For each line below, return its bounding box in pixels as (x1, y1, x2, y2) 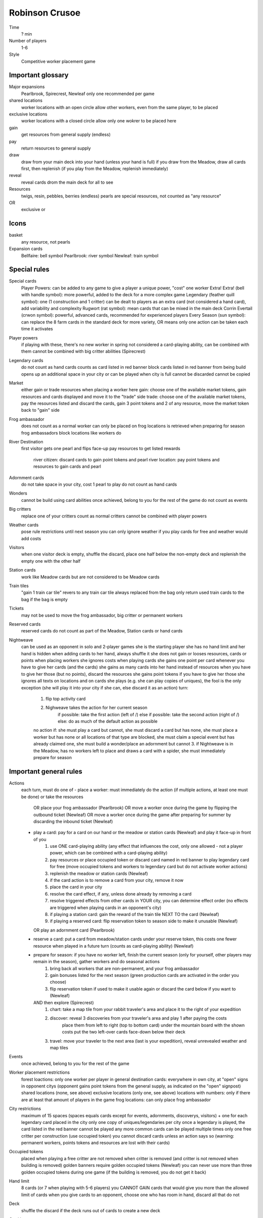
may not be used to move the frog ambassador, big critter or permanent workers (21, 612, 183, 618)
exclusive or (21, 207, 46, 212)
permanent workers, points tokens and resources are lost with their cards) (21, 1140, 170, 1146)
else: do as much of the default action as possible (57, 719, 158, 724)
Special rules (9, 266, 50, 274)
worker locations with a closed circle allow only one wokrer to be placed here (21, 118, 176, 124)
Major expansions (9, 84, 45, 90)
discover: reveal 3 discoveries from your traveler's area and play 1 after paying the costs (50, 1015, 227, 1021)
